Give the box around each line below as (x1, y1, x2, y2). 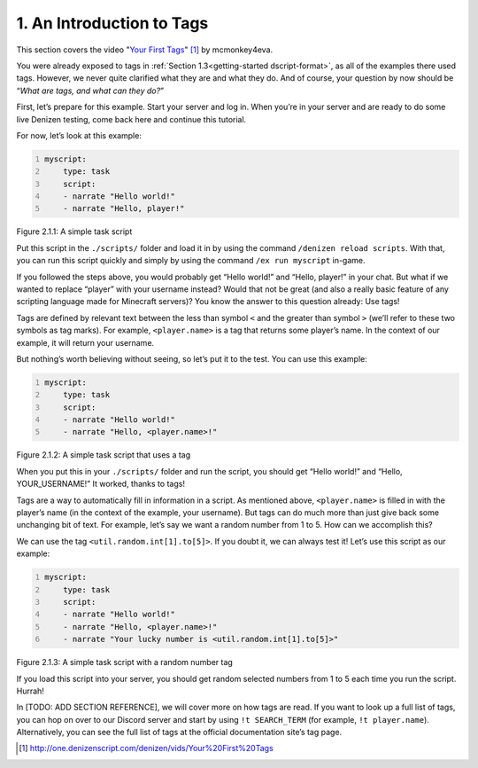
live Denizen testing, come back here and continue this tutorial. (16, 114, 247, 124)
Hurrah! (16, 686, 44, 696)
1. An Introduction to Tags (16, 13, 209, 33)
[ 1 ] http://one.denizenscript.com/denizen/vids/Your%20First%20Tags (19, 743, 274, 754)
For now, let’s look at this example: (16, 129, 142, 141)
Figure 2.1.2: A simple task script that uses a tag (16, 450, 191, 460)
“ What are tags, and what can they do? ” (16, 85, 164, 96)
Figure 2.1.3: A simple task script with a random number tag (16, 657, 234, 668)
